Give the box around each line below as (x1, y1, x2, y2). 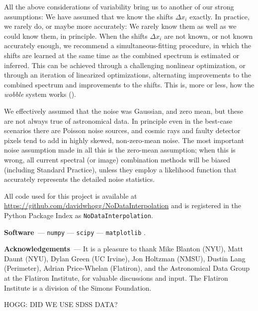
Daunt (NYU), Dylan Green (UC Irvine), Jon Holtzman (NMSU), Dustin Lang (4, 253, 246, 263)
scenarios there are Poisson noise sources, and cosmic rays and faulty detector (4, 125, 241, 136)
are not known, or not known (164, 30, 253, 41)
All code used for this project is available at (4, 190, 137, 201)
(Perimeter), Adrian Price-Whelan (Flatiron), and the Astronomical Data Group (4, 263, 250, 273)
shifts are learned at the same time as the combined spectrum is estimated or (4, 50, 240, 60)
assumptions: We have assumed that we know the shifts (4, 11, 173, 21)
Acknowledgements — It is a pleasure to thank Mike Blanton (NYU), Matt (4, 243, 243, 254)
